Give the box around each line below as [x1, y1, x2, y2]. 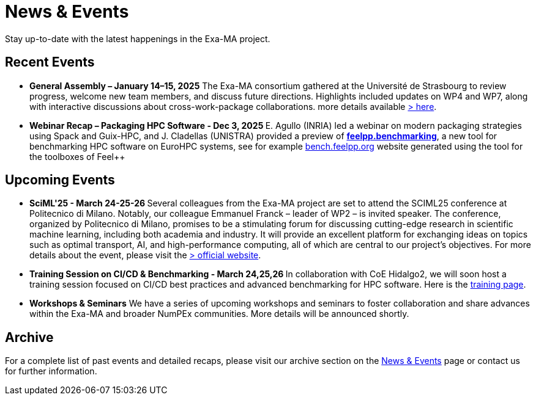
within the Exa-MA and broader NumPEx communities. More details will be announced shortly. [29, 308, 409, 319]
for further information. [5, 366, 97, 377]
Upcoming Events [5, 172, 115, 188]
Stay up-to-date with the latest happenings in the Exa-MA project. [5, 33, 270, 44]
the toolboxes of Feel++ [29, 151, 125, 162]
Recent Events [5, 54, 95, 70]
